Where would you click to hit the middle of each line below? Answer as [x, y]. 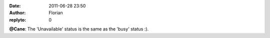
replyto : [18, 19]
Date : [15, 6]
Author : [17, 13]
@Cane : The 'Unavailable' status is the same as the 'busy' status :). [79, 29]
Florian [56, 13]
